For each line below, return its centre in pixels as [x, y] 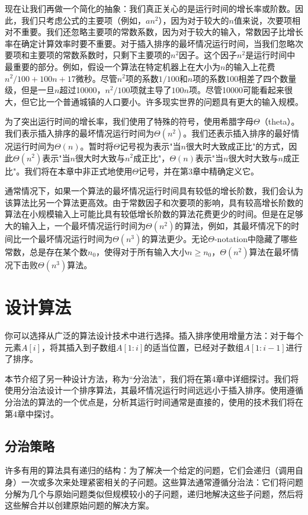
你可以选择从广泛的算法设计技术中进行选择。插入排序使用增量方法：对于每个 [154, 336]
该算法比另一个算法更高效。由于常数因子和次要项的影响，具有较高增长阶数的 [154, 202]
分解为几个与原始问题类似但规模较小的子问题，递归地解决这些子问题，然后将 [154, 493]
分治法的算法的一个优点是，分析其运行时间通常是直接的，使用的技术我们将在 [154, 402]
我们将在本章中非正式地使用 [78, 171]
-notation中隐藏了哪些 [256, 238]
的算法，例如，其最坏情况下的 [233, 225]
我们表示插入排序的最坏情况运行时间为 [79, 133]
